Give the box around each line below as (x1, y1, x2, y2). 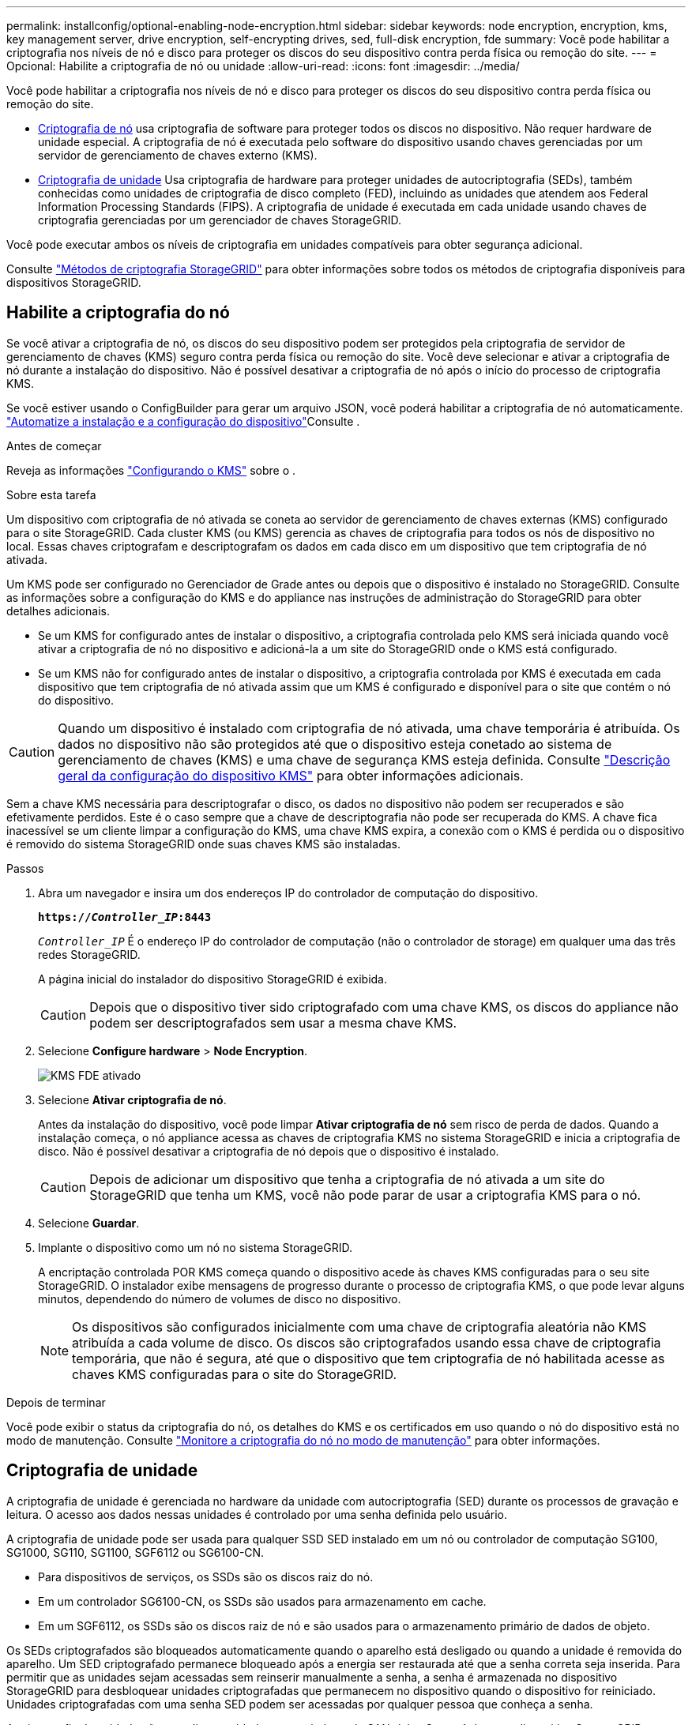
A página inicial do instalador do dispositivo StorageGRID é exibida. (38, 971, 388, 986)
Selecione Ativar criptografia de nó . (38, 1092, 227, 1107)
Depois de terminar (6, 1395, 106, 1409)
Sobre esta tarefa (6, 487, 96, 502)
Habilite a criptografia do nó (6, 303, 230, 323)
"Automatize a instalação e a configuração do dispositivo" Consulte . (6, 414, 360, 428)
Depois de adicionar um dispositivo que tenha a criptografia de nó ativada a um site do (89, 1171, 605, 1187)
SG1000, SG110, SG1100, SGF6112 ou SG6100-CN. (6, 1545, 265, 1559)
